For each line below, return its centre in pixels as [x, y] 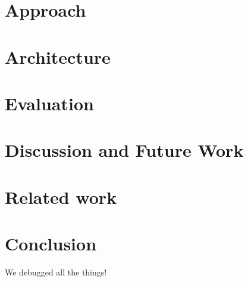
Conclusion [51, 244]
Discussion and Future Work [124, 150]
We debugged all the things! [56, 272]
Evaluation [49, 103]
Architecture [58, 56]
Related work [61, 196]
